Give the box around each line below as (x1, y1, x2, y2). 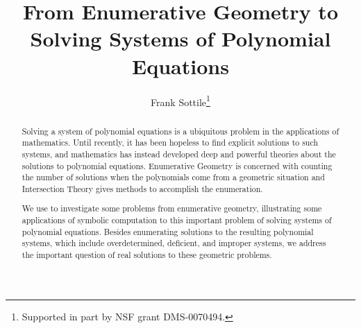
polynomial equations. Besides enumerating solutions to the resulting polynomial (22, 225, 314, 237)
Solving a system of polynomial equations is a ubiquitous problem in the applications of (22, 125, 339, 137)
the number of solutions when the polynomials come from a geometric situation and (22, 171, 325, 183)
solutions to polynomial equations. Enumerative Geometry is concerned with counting (22, 159, 333, 171)
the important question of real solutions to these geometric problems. (22, 249, 272, 260)
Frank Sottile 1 (151, 92, 210, 109)
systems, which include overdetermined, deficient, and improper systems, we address (22, 237, 326, 249)
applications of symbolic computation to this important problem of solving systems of (22, 214, 332, 226)
